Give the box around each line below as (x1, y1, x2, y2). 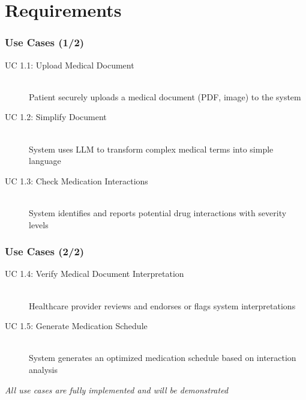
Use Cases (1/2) (5, 35, 85, 50)
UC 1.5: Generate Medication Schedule (5, 320, 148, 332)
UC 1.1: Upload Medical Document (5, 58, 134, 71)
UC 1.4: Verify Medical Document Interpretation (5, 267, 184, 280)
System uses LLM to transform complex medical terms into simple (29, 142, 274, 155)
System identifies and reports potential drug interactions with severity (29, 206, 287, 219)
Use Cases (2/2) (5, 244, 85, 259)
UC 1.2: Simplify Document (5, 111, 107, 123)
